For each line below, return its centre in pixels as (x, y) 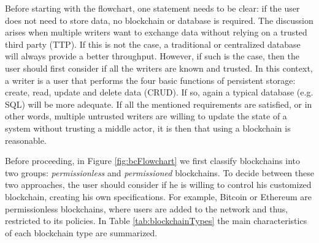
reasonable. (26, 140)
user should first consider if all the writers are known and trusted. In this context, (159, 68)
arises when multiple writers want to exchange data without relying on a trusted (156, 32)
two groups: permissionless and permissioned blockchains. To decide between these (159, 172)
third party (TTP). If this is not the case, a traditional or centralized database (153, 44)
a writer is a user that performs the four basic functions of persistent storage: (150, 80)
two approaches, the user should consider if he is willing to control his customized (158, 185)
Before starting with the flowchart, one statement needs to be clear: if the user (152, 8)
